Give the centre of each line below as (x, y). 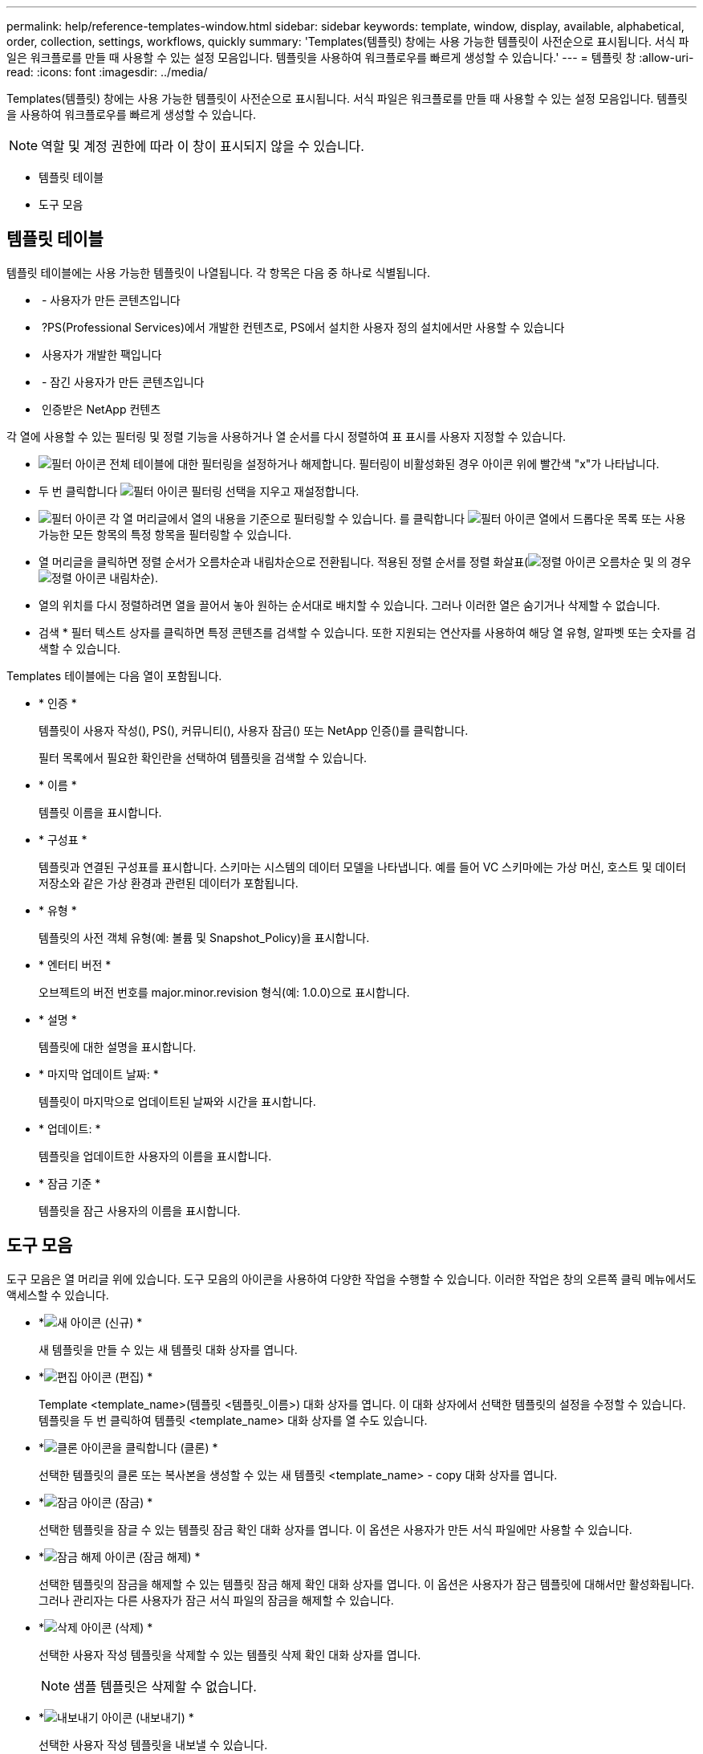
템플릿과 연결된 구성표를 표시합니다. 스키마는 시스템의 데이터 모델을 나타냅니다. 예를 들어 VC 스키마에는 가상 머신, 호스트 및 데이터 (362, 867)
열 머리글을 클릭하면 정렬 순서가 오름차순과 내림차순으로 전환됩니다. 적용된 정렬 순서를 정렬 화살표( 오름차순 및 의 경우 (365, 561)
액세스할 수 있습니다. (58, 1295)
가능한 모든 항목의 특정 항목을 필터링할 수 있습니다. (165, 534)
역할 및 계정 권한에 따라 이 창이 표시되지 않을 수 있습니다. (203, 146)
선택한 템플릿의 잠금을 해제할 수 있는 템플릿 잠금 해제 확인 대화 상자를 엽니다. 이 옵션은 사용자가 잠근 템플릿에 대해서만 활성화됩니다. (367, 1584)
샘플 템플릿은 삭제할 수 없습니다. (165, 1686)
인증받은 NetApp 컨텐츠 (101, 409)
